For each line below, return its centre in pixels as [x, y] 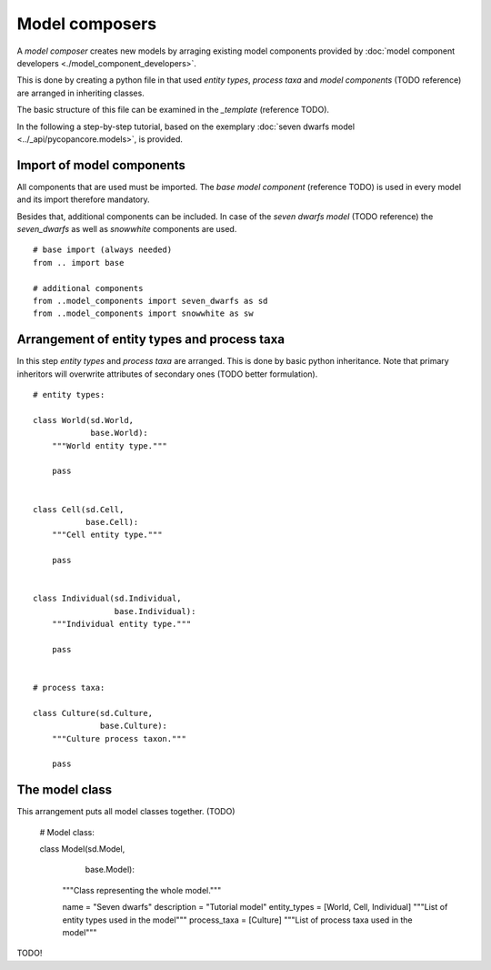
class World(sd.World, [84, 420]
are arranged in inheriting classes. [80, 93]
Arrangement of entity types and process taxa [151, 340]
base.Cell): [112, 522]
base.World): [120, 433]
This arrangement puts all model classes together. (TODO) [126, 812]
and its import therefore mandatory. [83, 199]
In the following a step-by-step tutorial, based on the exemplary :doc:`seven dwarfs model [185, 126]
